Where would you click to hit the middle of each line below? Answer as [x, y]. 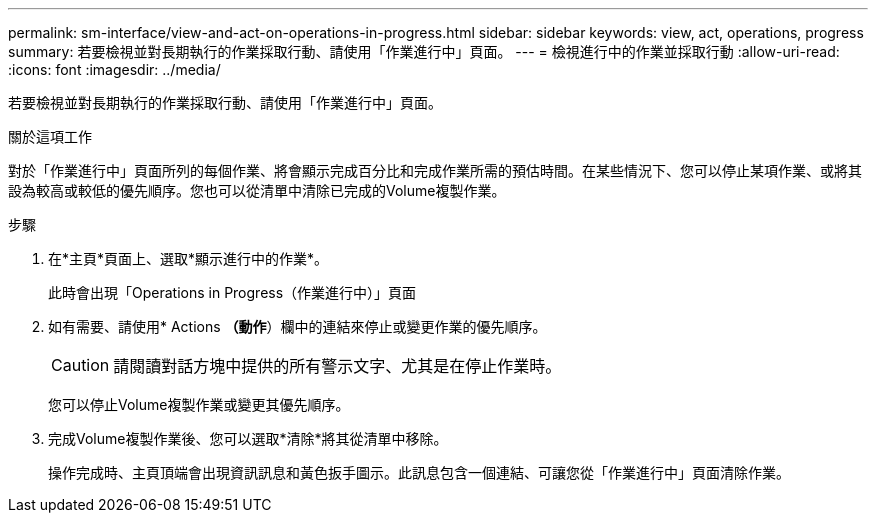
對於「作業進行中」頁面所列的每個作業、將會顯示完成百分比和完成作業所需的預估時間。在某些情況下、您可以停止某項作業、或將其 [435, 170]
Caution [80, 365]
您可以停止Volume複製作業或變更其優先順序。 [199, 404]
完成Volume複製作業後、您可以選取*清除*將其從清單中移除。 [248, 438]
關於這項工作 [50, 136]
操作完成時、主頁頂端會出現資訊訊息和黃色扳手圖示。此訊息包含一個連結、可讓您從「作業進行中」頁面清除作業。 [419, 472]
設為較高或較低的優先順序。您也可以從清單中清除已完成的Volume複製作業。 [257, 190]
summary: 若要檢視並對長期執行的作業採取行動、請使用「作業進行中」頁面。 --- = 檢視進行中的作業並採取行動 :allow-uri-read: [424, 51]
